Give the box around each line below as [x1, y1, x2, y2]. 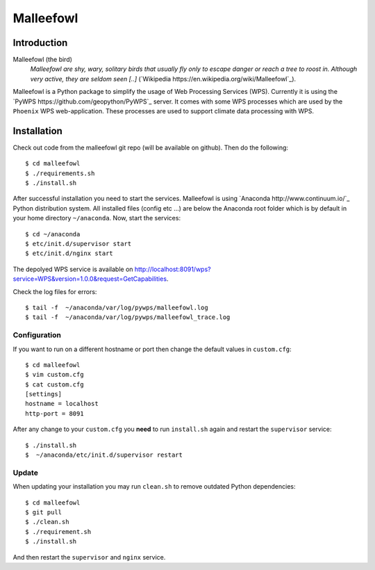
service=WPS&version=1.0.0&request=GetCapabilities [12, 275, 167, 283]
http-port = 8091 [25, 409, 84, 417]
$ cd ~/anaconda [25, 230, 81, 238]
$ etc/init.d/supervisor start [25, 240, 132, 248]
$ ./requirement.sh [25, 528, 92, 535]
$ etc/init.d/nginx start [25, 250, 114, 257]
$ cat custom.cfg [25, 380, 84, 389]
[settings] [25, 390, 62, 398]
